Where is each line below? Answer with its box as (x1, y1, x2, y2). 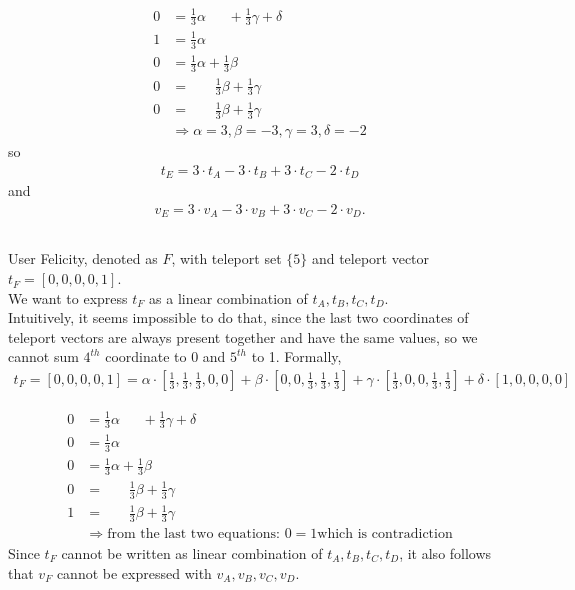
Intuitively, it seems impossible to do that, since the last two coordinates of (8, 307, 469, 328)
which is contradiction (317, 526, 453, 541)
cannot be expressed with (56, 562, 212, 583)
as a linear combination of (149, 287, 308, 308)
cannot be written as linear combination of (61, 542, 323, 563)
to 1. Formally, (251, 346, 342, 367)
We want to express (8, 287, 128, 308)
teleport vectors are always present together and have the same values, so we (8, 326, 478, 347)
